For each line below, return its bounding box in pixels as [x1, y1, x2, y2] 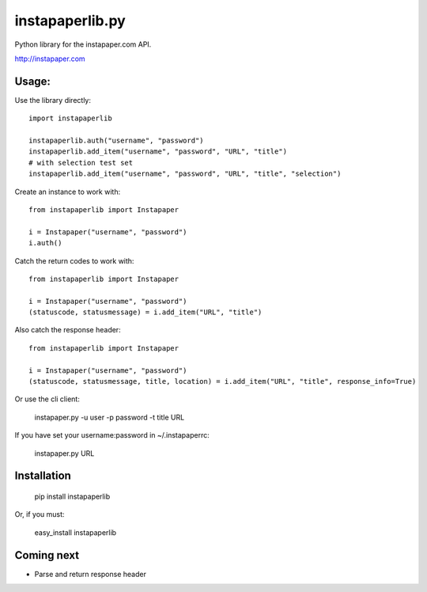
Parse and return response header [34, 569, 146, 579]
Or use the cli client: [14, 394, 81, 404]
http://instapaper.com [14, 54, 86, 63]
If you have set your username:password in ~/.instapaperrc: [14, 431, 210, 440]
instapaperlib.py [14, 12, 126, 29]
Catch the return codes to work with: [14, 256, 134, 265]
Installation [14, 469, 71, 483]
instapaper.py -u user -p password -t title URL [34, 412, 185, 422]
